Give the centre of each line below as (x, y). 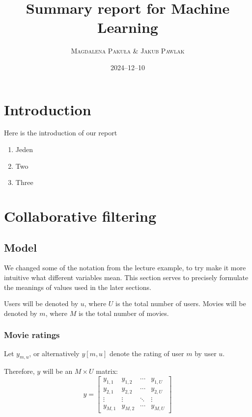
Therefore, (19, 371)
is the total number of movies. (124, 313)
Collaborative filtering (80, 216)
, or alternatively (54, 353)
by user (206, 353)
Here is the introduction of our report (61, 133)
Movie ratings (32, 335)
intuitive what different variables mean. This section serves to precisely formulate (126, 277)
